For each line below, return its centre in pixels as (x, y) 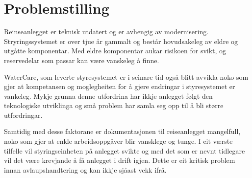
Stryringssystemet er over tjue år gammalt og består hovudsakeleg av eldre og (121, 41)
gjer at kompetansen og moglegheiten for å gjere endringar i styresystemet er (120, 86)
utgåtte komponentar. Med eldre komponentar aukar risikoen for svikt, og (115, 51)
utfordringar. (23, 115)
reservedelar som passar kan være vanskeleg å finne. (82, 60)
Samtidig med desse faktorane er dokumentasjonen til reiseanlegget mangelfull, (122, 131)
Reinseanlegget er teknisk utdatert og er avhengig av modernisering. (106, 32)
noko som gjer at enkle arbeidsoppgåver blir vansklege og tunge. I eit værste (118, 141)
